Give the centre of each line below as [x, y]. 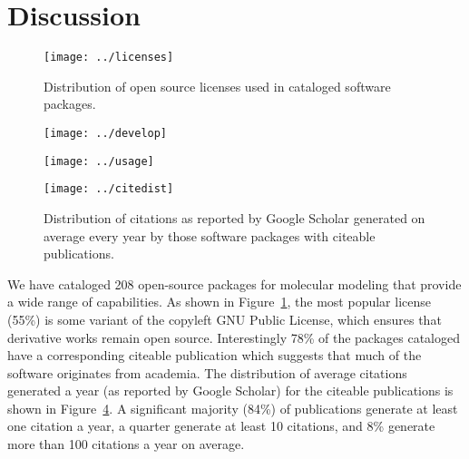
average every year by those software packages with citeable [210, 235]
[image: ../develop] [106, 133]
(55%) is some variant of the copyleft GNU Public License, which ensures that [225, 319]
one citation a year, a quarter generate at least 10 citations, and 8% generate [221, 426]
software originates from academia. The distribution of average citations [207, 372]
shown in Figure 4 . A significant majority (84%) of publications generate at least [233, 408]
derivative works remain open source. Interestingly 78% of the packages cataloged [234, 337]
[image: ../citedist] [109, 189]
